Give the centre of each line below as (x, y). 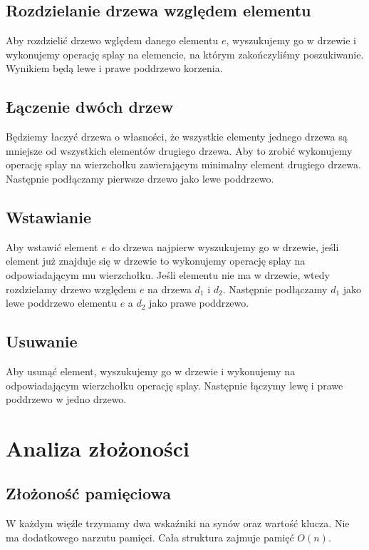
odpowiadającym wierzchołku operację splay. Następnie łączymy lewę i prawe (175, 385)
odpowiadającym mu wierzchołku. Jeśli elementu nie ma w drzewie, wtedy (168, 274)
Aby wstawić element (52, 246)
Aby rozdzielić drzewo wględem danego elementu (112, 40)
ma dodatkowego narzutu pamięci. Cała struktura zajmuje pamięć (150, 537)
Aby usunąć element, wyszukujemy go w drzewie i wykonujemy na (151, 371)
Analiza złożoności (98, 448)
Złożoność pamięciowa (88, 493)
